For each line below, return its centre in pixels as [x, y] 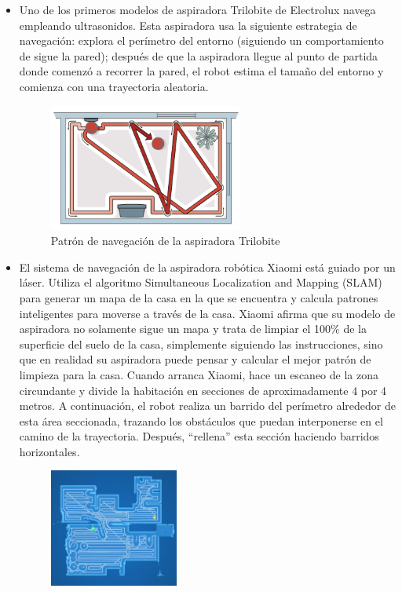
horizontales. [49, 451]
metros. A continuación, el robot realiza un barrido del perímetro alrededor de [207, 406]
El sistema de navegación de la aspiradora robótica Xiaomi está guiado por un [207, 267]
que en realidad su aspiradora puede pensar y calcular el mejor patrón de [195, 359]
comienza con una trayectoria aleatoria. [114, 86]
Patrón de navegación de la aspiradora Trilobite [165, 241]
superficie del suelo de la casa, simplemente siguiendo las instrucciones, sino [201, 344]
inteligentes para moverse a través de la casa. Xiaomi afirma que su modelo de [207, 313]
